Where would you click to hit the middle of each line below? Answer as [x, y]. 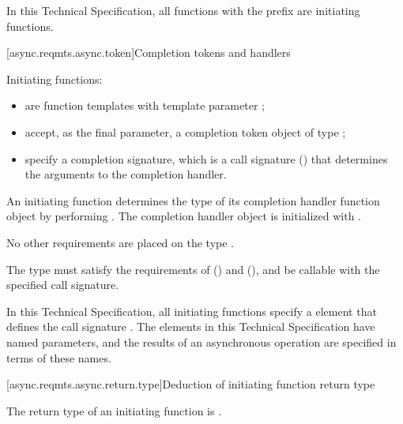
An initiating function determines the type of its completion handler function [193, 200]
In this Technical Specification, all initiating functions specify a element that [192, 311]
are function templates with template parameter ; [145, 105]
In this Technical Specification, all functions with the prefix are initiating [183, 10]
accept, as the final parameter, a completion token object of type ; [185, 131]
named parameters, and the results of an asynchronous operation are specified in [201, 341]
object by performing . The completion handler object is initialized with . [184, 216]
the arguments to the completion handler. [126, 174]
